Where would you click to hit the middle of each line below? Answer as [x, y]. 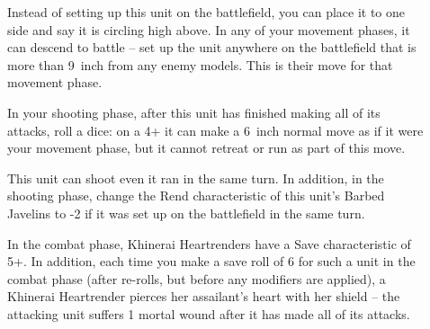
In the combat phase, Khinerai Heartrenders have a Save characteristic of [209, 243]
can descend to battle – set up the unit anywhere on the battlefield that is [212, 47]
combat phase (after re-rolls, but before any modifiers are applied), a [197, 278]
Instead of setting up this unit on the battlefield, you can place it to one [206, 12]
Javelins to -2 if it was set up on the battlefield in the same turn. [186, 213]
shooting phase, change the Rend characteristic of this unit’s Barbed [196, 196]
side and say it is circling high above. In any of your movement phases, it [209, 29]
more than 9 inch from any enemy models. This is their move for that [200, 64]
